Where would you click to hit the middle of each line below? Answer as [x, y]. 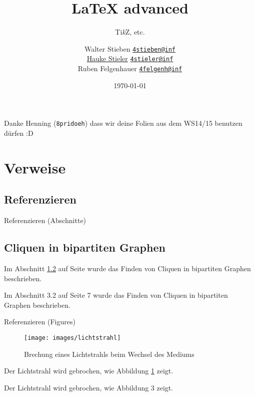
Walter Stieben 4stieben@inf [130, 48]
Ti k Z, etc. [130, 32]
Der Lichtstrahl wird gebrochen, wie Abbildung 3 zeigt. [89, 387]
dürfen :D [19, 133]
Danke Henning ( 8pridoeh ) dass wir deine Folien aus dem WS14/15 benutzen [123, 123]
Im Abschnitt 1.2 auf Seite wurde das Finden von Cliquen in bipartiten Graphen [127, 268]
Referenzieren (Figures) [40, 322]
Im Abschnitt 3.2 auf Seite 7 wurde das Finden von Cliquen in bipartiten [116, 295]
